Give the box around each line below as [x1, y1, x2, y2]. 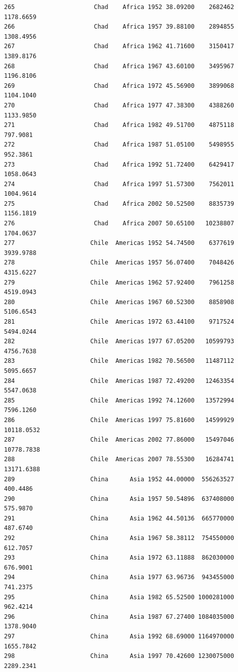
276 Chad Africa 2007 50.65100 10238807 [4, 220, 234, 227]
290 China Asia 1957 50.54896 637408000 [4, 495, 234, 502]
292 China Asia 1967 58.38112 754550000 [4, 534, 234, 542]
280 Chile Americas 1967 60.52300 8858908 [4, 298, 234, 306]
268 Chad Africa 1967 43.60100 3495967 [4, 62, 234, 70]
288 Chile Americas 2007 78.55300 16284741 [4, 456, 234, 463]
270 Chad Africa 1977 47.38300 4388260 [4, 101, 234, 109]
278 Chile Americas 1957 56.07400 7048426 [4, 259, 234, 266]
